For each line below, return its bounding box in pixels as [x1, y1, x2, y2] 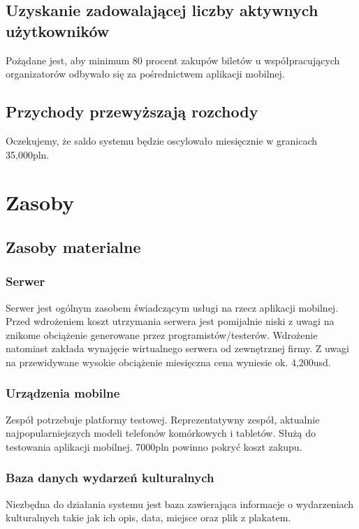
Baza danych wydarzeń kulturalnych [6, 469, 214, 486]
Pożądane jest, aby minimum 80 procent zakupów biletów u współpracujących [6, 52, 340, 67]
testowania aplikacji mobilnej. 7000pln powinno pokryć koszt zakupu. [6, 439, 302, 454]
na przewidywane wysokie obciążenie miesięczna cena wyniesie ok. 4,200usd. [6, 354, 331, 369]
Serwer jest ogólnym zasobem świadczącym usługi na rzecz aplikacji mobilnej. [6, 300, 339, 314]
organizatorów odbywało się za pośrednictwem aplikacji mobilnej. [6, 66, 285, 81]
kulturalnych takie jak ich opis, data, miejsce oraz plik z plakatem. [6, 510, 291, 525]
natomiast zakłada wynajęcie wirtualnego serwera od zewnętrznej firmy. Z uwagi [6, 341, 349, 356]
